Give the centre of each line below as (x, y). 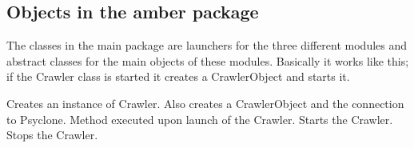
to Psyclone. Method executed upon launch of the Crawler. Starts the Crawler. (200, 119)
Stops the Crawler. (52, 135)
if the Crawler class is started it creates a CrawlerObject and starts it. (178, 76)
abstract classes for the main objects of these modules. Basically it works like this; (208, 60)
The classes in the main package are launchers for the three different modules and (207, 45)
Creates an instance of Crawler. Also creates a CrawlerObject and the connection (205, 103)
